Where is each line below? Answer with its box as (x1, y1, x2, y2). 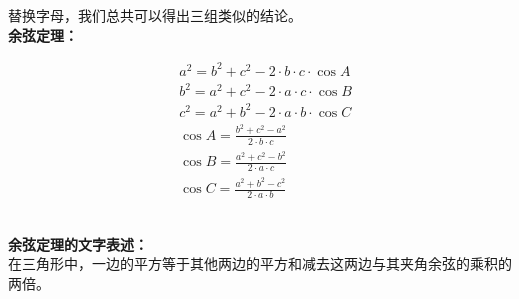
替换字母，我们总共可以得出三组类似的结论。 (8, 5, 302, 25)
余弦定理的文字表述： (8, 233, 148, 254)
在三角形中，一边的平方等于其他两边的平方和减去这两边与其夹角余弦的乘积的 (8, 253, 512, 274)
